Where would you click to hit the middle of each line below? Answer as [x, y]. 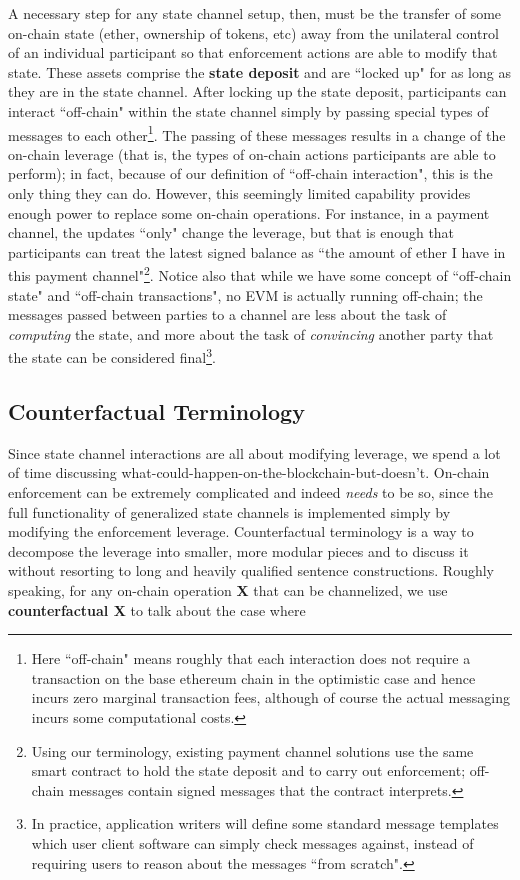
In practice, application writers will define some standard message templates [265, 823]
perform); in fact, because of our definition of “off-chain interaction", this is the [250, 173]
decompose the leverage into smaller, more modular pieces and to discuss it [238, 550]
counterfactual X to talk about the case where [157, 609]
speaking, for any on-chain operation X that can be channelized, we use [228, 590]
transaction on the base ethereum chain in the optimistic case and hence [253, 677]
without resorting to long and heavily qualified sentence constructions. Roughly [251, 570]
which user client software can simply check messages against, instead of [252, 842]
